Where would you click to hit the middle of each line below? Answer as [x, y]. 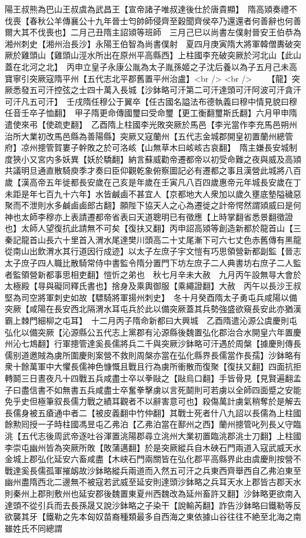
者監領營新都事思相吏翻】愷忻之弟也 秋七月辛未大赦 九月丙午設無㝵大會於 [153, 274]
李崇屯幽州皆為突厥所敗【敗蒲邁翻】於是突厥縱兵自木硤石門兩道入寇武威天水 [153, 447]
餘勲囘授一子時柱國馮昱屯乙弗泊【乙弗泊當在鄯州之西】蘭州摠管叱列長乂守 [149, 424]
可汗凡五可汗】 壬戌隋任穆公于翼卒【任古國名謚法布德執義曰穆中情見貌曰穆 [151, 101]
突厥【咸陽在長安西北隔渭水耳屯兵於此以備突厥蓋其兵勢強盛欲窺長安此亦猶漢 [153, 309]
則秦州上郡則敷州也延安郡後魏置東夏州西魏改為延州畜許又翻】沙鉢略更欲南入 [153, 493]
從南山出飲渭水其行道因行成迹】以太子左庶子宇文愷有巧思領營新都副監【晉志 [153, 251]
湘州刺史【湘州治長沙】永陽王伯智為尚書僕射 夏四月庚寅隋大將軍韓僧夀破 [149, 43]
